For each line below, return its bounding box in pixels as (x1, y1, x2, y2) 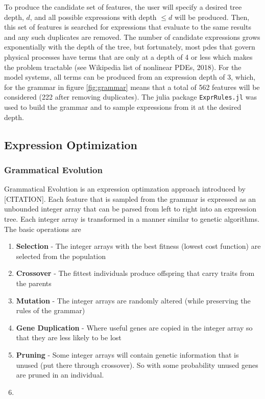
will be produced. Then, (174, 11, 250, 22)
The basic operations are (4, 223, 81, 234)
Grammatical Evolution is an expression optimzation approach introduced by (4, 183, 246, 194)
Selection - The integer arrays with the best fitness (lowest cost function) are (16, 241, 261, 251)
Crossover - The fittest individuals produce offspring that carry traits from (16, 268, 255, 278)
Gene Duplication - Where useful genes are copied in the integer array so (16, 322, 253, 333)
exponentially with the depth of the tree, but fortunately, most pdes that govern (4, 41, 255, 52)
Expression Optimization (4, 136, 137, 152)
